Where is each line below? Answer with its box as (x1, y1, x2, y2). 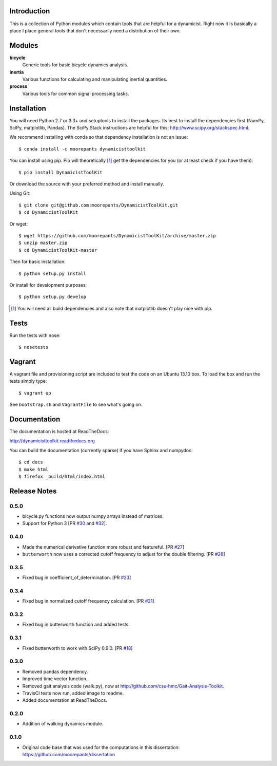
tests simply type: (9, 378, 47, 384)
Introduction (9, 7, 50, 15)
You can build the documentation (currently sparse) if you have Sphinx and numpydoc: (9, 447, 193, 453)
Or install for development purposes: (9, 282, 87, 288)
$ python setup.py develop (18, 294, 87, 300)
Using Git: (9, 190, 31, 196)
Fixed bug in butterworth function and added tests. (22, 622, 130, 628)
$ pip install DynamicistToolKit (18, 170, 103, 175)
